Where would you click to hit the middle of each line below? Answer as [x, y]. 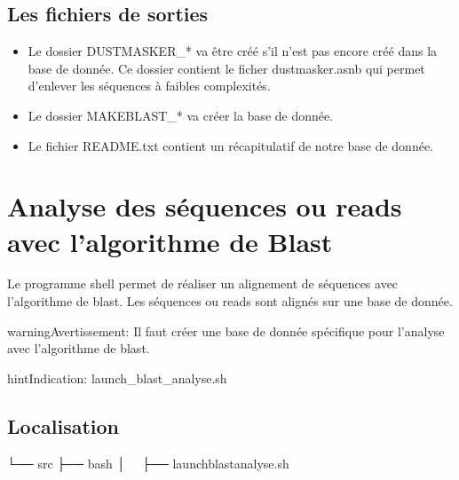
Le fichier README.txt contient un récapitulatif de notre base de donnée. [230, 145]
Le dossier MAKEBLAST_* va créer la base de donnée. [181, 115]
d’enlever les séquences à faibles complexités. [149, 86]
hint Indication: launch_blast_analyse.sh [117, 378]
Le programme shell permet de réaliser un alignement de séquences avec [203, 283]
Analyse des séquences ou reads [205, 206]
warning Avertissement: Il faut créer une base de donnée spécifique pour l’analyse [226, 330]
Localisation [63, 425]
